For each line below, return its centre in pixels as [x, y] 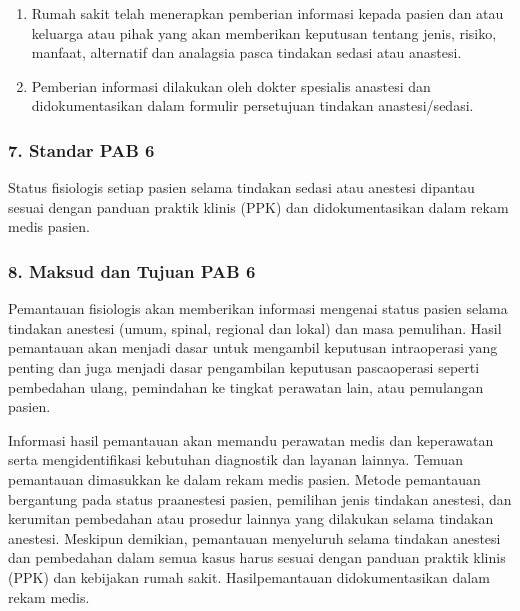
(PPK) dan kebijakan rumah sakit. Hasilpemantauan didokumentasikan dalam [249, 576]
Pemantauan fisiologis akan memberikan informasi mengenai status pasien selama [258, 308]
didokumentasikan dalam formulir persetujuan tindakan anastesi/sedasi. [252, 105]
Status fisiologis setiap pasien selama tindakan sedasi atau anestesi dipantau [241, 187]
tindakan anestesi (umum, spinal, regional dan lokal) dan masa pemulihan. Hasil [255, 327]
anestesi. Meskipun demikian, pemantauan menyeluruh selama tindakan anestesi [254, 537]
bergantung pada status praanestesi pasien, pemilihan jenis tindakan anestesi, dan [260, 498]
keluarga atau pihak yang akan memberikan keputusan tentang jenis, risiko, [264, 32]
